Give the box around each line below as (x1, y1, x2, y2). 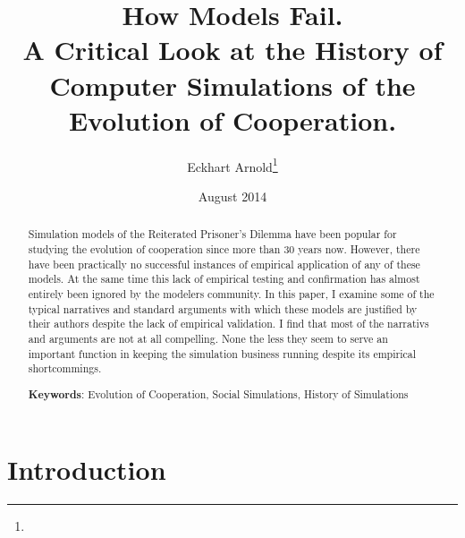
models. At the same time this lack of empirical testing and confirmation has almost (28, 271, 420, 286)
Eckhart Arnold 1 (187, 154, 278, 175)
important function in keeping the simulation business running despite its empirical (28, 346, 417, 361)
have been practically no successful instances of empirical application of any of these (28, 256, 420, 271)
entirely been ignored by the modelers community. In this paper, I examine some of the (28, 286, 435, 301)
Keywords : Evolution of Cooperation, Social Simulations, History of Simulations (28, 386, 409, 402)
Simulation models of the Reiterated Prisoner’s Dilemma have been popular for (28, 226, 397, 242)
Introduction (7, 451, 166, 488)
